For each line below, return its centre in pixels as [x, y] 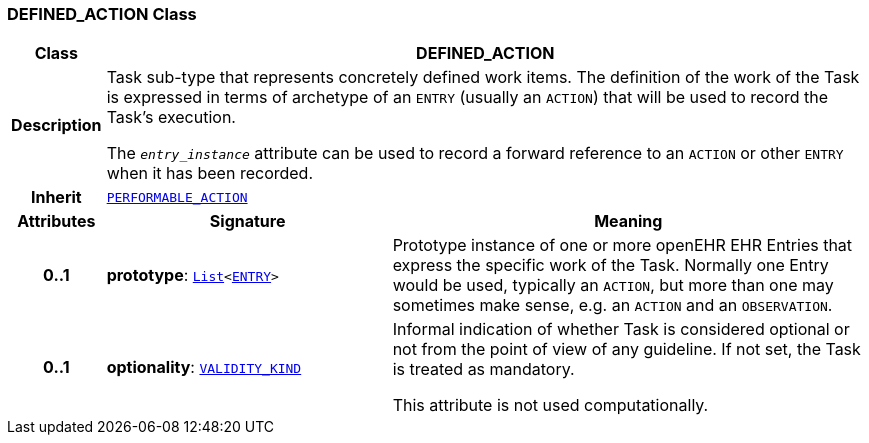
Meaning [628, 221]
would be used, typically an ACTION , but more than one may [613, 285]
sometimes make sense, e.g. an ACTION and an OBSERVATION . [612, 305]
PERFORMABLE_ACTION [177, 197]
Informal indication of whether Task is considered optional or [621, 329]
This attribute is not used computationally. [550, 405]
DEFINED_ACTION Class [102, 14]
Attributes [56, 221]
